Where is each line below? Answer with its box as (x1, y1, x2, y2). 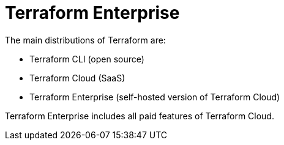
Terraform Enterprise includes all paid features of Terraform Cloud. (5, 110, 274, 121)
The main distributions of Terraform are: (5, 34, 166, 45)
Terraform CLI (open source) (29, 53, 144, 64)
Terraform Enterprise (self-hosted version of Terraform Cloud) (29, 91, 280, 102)
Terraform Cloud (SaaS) (29, 72, 125, 83)
